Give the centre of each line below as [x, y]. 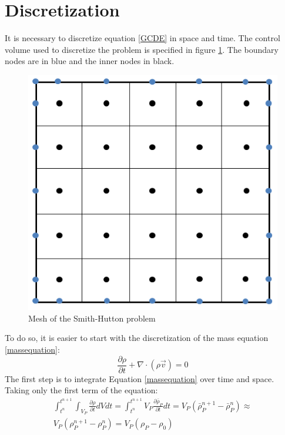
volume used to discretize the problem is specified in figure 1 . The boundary [142, 49]
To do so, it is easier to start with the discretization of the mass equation [137, 338]
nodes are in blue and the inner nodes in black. [90, 61]
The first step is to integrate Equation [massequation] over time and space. [140, 378]
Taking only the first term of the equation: [81, 390]
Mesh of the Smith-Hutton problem [92, 318]
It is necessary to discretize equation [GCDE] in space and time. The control [142, 38]
